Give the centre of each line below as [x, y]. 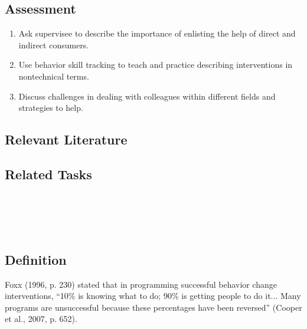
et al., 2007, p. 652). [41, 319]
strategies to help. [51, 108]
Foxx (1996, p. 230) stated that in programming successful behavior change [141, 284]
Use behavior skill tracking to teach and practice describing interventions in [156, 65]
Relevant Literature [66, 139]
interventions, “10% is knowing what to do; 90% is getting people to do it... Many [153, 296]
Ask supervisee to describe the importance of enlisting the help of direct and [157, 33]
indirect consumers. [54, 45]
